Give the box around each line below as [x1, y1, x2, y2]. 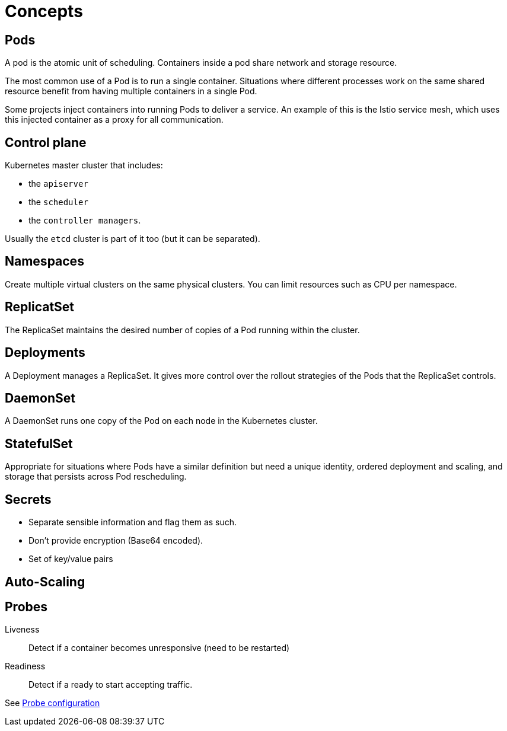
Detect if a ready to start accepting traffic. [28, 679, 193, 690]
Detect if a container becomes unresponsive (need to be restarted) [28, 643, 290, 653]
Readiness [5, 661, 46, 672]
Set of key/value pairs [28, 554, 113, 564]
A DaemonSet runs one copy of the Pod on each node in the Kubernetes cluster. [5, 416, 318, 426]
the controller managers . [28, 215, 141, 226]
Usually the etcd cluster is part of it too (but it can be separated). [5, 234, 260, 244]
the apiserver [28, 178, 88, 189]
